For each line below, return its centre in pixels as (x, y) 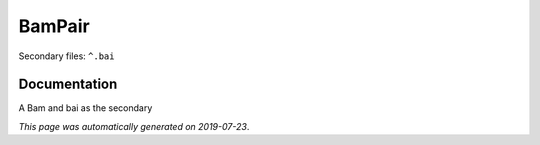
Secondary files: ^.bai (66, 56)
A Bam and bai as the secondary (85, 108)
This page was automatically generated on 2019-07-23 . (134, 126)
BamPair (54, 26)
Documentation (68, 84)
